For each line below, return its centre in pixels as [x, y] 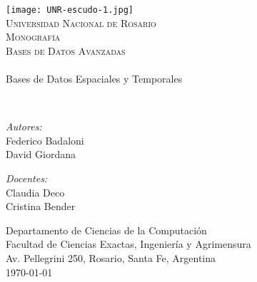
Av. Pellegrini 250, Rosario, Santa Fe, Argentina [111, 257]
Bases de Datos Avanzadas [66, 50]
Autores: [24, 126]
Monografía [33, 37]
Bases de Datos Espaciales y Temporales [94, 79]
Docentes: [27, 178]
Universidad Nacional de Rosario [81, 22]
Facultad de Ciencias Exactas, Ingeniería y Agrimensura [128, 244]
